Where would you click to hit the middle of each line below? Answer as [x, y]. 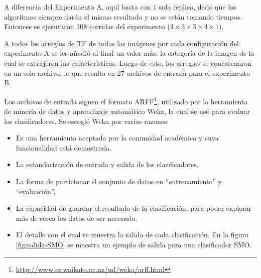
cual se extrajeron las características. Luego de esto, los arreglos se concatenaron [128, 62]
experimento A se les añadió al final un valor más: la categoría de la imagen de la [129, 53]
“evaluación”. [36, 191]
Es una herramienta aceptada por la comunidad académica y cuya [117, 138]
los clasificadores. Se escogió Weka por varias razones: [87, 121]
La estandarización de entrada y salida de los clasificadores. [107, 164]
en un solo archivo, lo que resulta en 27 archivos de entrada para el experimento [127, 73]
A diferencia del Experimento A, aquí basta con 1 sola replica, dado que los [120, 7]
